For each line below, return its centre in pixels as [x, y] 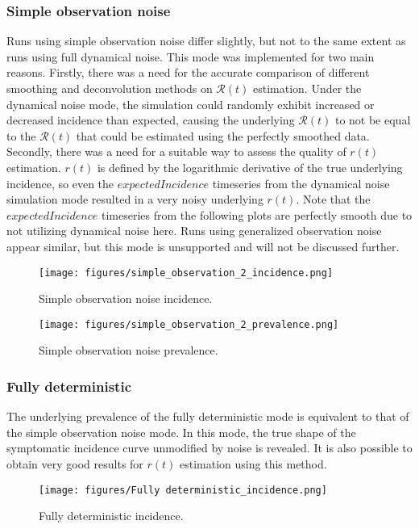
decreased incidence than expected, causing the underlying [151, 120]
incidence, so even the [60, 183]
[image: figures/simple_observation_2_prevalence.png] [189, 324]
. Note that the [333, 199]
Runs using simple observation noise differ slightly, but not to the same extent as [206, 41]
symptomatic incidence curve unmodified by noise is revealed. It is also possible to [209, 448]
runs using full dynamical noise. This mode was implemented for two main [191, 56]
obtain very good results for [75, 464]
